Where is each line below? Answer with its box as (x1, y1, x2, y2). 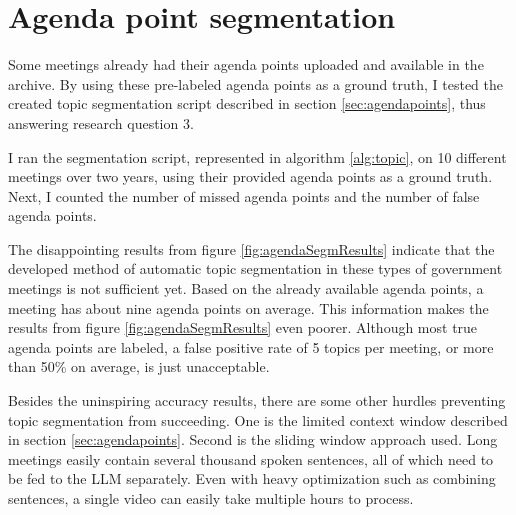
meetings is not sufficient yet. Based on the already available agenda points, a (8, 278, 484, 299)
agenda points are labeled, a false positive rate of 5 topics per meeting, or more (8, 336, 494, 357)
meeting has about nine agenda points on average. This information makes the (8, 297, 489, 318)
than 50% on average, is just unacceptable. (8, 356, 270, 377)
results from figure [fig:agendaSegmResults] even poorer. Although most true (8, 317, 478, 338)
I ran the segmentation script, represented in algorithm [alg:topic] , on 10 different (8, 146, 507, 167)
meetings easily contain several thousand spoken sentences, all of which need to (8, 448, 494, 469)
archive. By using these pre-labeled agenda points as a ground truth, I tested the (8, 73, 504, 94)
